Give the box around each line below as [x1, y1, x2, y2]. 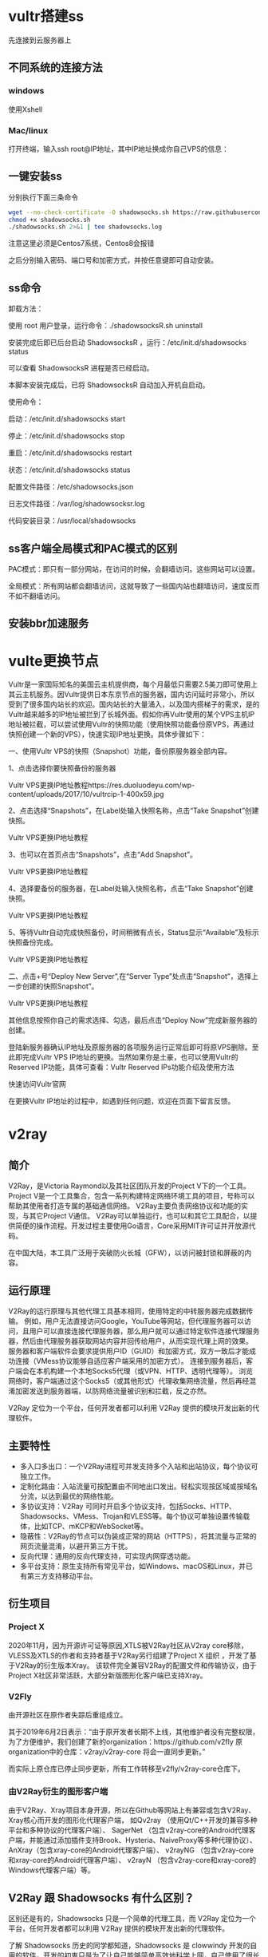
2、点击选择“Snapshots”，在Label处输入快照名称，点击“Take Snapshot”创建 [8, 806, 259, 815]
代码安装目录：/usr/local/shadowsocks [8, 516, 136, 525]
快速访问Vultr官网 [8, 1080, 66, 1089]
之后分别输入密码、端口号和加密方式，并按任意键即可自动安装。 [8, 256, 218, 265]
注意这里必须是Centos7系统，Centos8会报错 [8, 239, 155, 248]
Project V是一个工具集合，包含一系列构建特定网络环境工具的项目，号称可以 [8, 1191, 255, 1201]
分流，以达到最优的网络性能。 [19, 1491, 118, 1501]
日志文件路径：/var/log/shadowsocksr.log [8, 499, 145, 509]
